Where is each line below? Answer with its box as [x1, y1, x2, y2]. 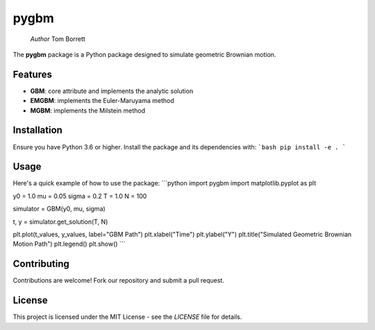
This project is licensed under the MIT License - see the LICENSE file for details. [12, 313, 242, 321]
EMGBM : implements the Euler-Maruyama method [30, 97, 174, 105]
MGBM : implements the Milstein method [30, 106, 146, 115]
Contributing [12, 258, 69, 270]
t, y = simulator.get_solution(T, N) [12, 217, 108, 226]
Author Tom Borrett [30, 35, 86, 43]
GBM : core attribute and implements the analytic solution [30, 87, 194, 95]
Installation [12, 124, 62, 136]
